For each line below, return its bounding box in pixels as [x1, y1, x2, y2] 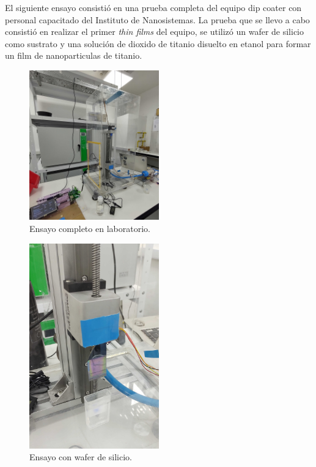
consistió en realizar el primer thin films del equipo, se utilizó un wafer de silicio [5, 25, 304, 38]
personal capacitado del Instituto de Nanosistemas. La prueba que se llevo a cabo [5, 13, 310, 26]
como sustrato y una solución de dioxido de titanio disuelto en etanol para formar [5, 37, 311, 50]
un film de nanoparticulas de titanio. [5, 49, 142, 62]
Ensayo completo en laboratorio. [29, 222, 150, 235]
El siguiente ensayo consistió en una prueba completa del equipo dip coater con [5, 1, 302, 13]
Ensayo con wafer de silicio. [29, 450, 132, 463]
